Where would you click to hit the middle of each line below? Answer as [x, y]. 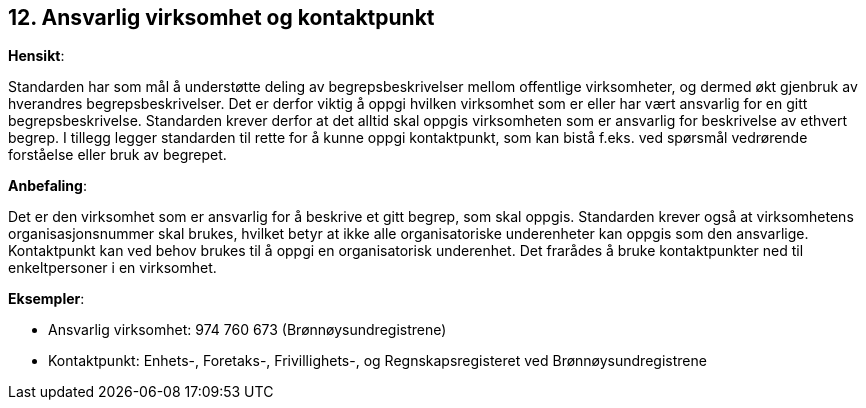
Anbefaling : [47, 186]
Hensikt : [36, 56]
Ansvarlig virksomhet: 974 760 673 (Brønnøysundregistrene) [247, 330]
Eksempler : [46, 299]
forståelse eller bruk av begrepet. [117, 155]
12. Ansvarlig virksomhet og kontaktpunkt [221, 17]
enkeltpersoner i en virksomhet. [112, 268]
